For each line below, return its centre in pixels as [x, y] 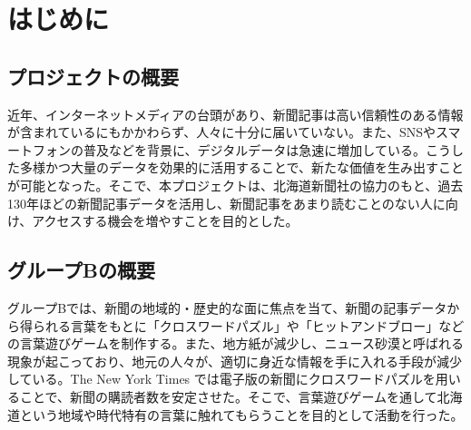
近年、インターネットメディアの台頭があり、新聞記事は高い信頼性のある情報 [235, 114]
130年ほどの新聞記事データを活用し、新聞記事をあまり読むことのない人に [226, 203]
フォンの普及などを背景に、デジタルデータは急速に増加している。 [229, 149]
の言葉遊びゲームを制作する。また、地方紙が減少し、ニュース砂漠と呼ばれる [235, 343]
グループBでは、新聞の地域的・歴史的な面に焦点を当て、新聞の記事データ [227, 307]
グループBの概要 [81, 270]
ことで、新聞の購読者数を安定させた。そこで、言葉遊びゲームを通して [228, 396]
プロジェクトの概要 [93, 76]
